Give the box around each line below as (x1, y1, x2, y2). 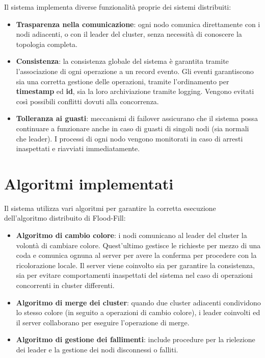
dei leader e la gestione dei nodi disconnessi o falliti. (16, 344, 178, 354)
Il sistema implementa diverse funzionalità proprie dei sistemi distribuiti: (4, 2, 231, 12)
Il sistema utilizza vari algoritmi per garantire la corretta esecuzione (4, 202, 216, 213)
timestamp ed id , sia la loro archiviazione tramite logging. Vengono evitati (16, 86, 254, 97)
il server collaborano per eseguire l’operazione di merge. (16, 317, 190, 327)
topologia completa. (16, 38, 77, 49)
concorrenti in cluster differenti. (16, 280, 115, 290)
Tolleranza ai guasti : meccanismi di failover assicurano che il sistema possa (16, 113, 258, 124)
